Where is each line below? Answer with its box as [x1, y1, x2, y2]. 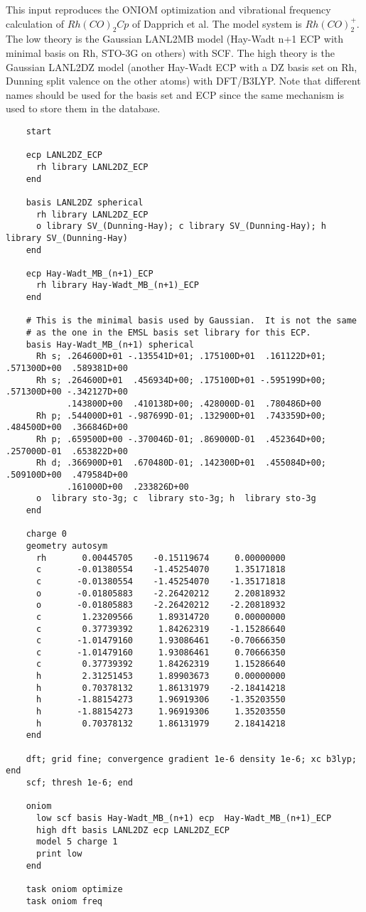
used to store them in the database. [6, 101, 161, 116]
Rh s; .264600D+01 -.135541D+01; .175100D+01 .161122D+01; [36, 351, 327, 362]
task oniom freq [26, 896, 103, 906]
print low [36, 848, 82, 859]
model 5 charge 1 [36, 837, 118, 847]
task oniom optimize [26, 884, 123, 894]
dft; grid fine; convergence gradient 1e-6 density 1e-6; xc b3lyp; [26, 753, 357, 764]
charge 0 [26, 529, 67, 540]
